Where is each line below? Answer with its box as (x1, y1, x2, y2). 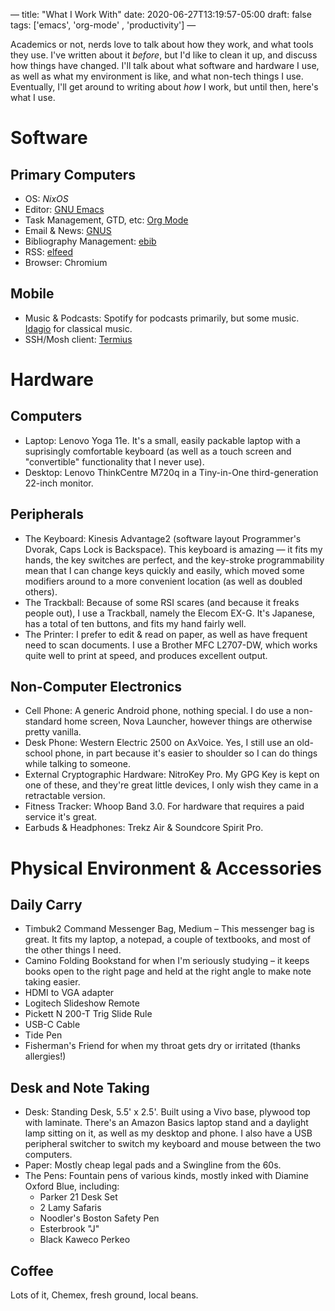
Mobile (10, 285, 55, 303)
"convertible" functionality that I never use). (24, 455, 205, 468)
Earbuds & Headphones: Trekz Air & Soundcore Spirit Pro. (24, 822, 264, 834)
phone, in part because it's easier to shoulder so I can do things (54, 747, 318, 759)
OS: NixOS (24, 193, 69, 204)
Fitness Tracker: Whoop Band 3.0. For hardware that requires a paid (24, 800, 305, 813)
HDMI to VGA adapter (24, 987, 115, 999)
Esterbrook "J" (39, 1223, 100, 1235)
